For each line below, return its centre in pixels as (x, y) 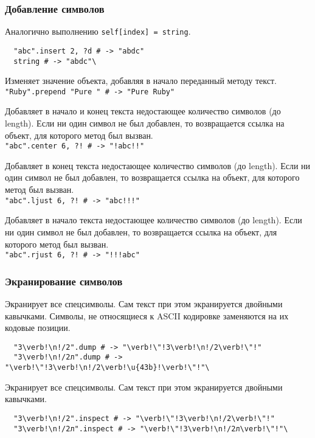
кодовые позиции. (38, 328)
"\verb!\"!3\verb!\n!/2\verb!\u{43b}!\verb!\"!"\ (107, 368)
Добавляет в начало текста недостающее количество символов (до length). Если (154, 220)
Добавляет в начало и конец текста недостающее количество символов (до (143, 111)
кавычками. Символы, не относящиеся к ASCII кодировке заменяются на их (147, 315)
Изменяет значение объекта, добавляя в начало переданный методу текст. (141, 81)
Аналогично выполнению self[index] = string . (98, 31)
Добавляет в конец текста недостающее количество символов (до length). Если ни (158, 165)
